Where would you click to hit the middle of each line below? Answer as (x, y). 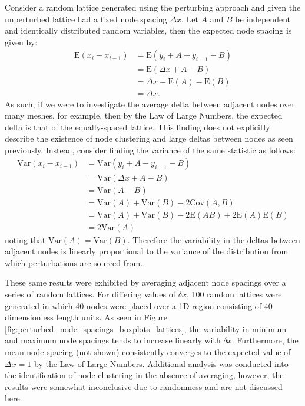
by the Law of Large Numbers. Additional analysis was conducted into (161, 363)
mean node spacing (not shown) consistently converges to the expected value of (148, 352)
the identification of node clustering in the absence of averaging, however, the (144, 375)
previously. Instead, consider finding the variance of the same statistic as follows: (150, 150)
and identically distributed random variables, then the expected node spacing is (148, 30)
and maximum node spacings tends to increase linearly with (113, 340)
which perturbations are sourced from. (74, 262)
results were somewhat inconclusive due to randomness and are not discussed (144, 386)
